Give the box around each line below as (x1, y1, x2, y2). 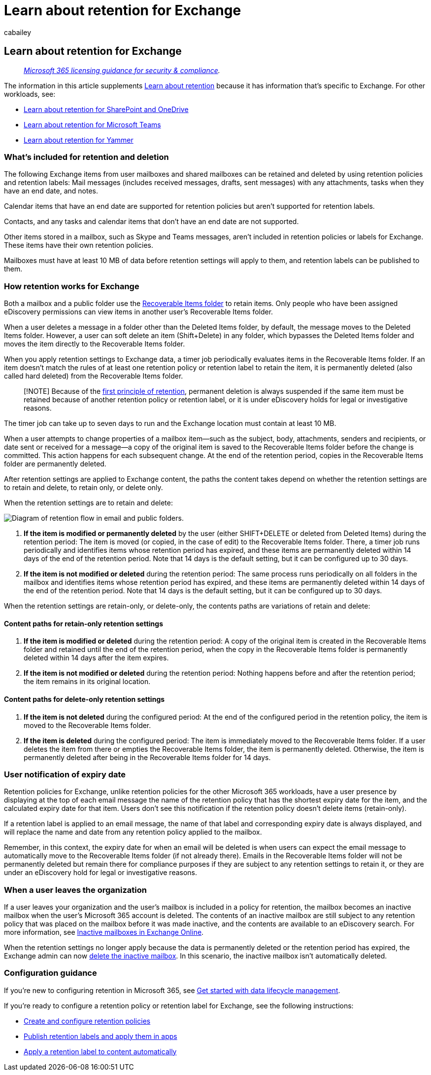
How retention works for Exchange (4, 281, 139, 291)
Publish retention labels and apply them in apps (24, 1032, 177, 1040)
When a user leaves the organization (4, 884, 147, 895)
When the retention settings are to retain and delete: (4, 499, 173, 507)
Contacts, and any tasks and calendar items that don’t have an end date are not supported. (4, 217, 299, 226)
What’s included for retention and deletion (4, 152, 169, 162)
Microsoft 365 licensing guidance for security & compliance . (24, 66, 220, 75)
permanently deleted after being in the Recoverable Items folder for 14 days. (24, 753, 271, 762)
